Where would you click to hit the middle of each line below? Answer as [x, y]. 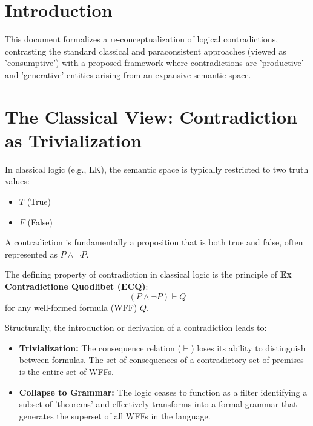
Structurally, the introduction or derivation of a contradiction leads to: [136, 328]
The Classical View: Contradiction [151, 116]
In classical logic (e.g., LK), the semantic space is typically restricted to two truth [157, 169]
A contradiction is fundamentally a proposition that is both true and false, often [154, 242]
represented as [31, 254]
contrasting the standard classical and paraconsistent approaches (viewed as [146, 51]
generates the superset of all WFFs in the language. [115, 415]
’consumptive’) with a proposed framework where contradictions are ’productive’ [154, 63]
